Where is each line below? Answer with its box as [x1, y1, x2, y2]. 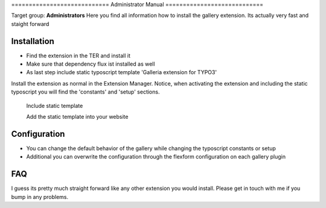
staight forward [11, 20, 50, 27]
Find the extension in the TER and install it [26, 52, 131, 59]
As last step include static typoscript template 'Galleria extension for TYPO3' [26, 69, 217, 76]
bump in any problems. [11, 193, 69, 200]
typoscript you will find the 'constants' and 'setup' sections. [11, 88, 160, 96]
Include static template [26, 102, 83, 109]
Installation [11, 36, 54, 46]
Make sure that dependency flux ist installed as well [26, 60, 155, 68]
